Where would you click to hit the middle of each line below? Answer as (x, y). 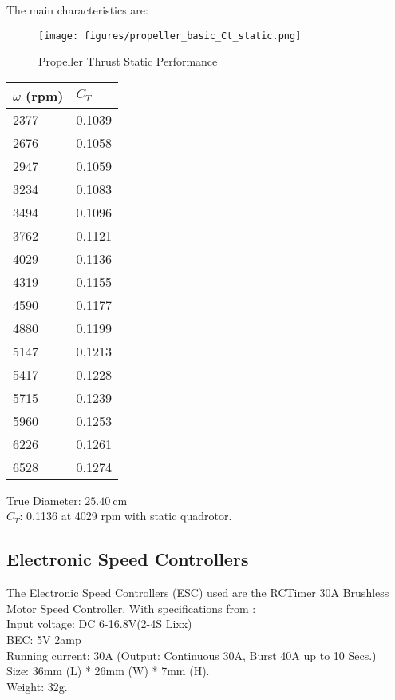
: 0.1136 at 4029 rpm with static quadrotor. (126, 516)
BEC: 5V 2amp (44, 640)
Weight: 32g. (37, 686)
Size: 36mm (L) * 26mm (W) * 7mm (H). (108, 671)
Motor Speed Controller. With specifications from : (131, 608)
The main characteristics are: (77, 10)
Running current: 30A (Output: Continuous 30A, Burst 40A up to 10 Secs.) (192, 655)
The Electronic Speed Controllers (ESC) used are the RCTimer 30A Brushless (198, 593)
